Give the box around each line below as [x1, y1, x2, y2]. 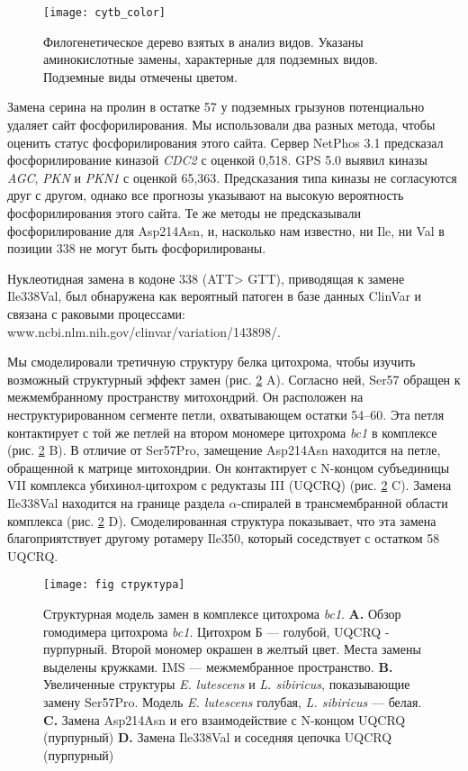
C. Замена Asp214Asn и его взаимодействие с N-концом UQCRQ [43, 710, 406, 729]
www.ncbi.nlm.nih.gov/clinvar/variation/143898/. [7, 322, 281, 340]
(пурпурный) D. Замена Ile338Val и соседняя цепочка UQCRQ [43, 728, 392, 747]
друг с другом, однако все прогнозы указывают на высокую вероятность [7, 186, 404, 204]
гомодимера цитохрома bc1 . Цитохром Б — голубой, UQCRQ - [43, 621, 390, 640]
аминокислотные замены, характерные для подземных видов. [43, 50, 378, 68]
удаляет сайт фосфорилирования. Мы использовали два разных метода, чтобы [7, 115, 436, 134]
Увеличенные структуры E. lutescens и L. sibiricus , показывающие [43, 675, 410, 694]
